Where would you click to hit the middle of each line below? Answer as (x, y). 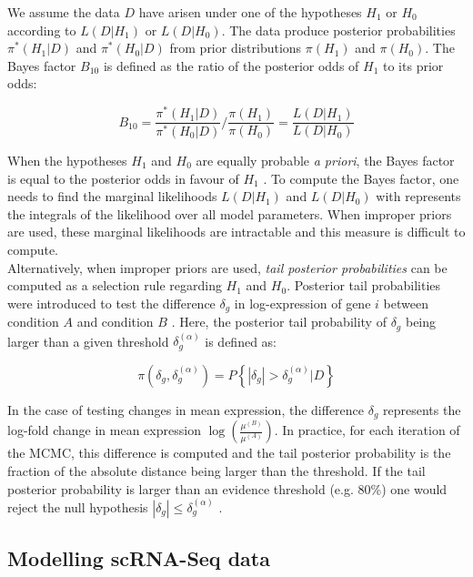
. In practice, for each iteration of (367, 430)
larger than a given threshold (88, 341)
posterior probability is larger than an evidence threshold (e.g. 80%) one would (227, 488)
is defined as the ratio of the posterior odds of (231, 65)
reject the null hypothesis (78, 506)
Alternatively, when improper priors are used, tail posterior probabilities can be (227, 267)
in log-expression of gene (302, 303)
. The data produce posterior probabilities (338, 30)
